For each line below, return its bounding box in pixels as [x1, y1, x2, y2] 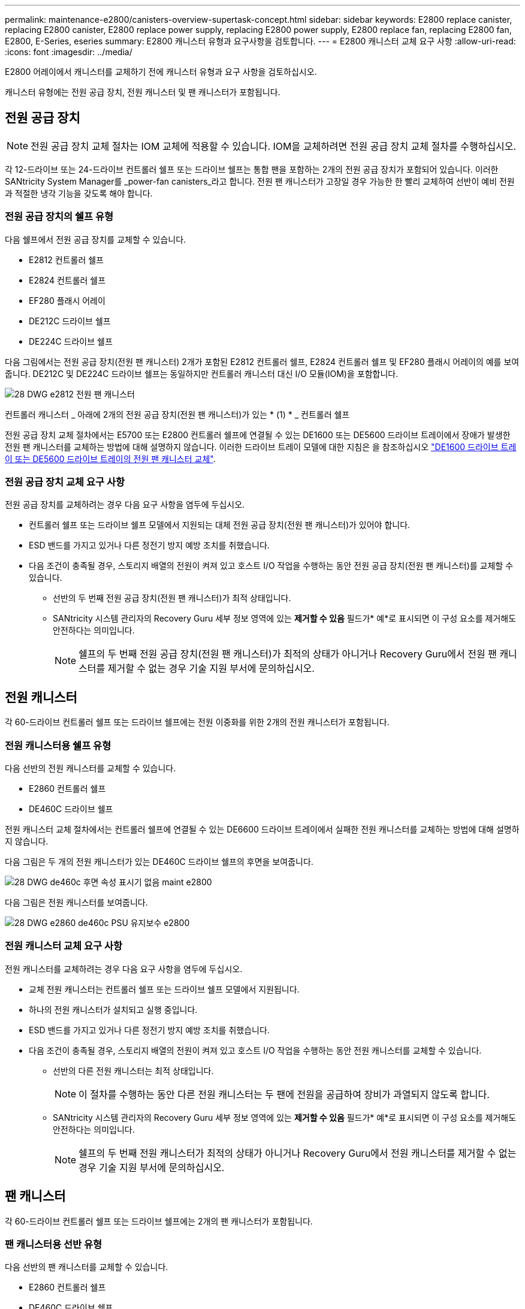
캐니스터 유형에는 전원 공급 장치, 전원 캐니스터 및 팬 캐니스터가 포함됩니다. [5, 87, 280, 97]
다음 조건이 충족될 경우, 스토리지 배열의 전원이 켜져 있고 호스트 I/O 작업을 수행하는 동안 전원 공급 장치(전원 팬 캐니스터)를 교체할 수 [29, 560, 514, 571]
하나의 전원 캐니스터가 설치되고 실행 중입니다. [29, 1004, 198, 1015]
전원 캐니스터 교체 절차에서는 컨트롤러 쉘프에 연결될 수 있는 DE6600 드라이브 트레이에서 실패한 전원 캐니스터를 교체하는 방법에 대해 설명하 [5, 824, 520, 834]
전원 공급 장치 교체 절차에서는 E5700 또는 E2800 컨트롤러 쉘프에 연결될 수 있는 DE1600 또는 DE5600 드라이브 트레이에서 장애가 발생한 [5, 429, 511, 440]
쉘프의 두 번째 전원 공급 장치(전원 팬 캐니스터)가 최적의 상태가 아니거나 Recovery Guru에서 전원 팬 [79, 648, 497, 660]
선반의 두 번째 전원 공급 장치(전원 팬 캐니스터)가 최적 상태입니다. [53, 593, 291, 604]
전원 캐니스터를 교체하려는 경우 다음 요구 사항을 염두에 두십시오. [5, 963, 243, 974]
